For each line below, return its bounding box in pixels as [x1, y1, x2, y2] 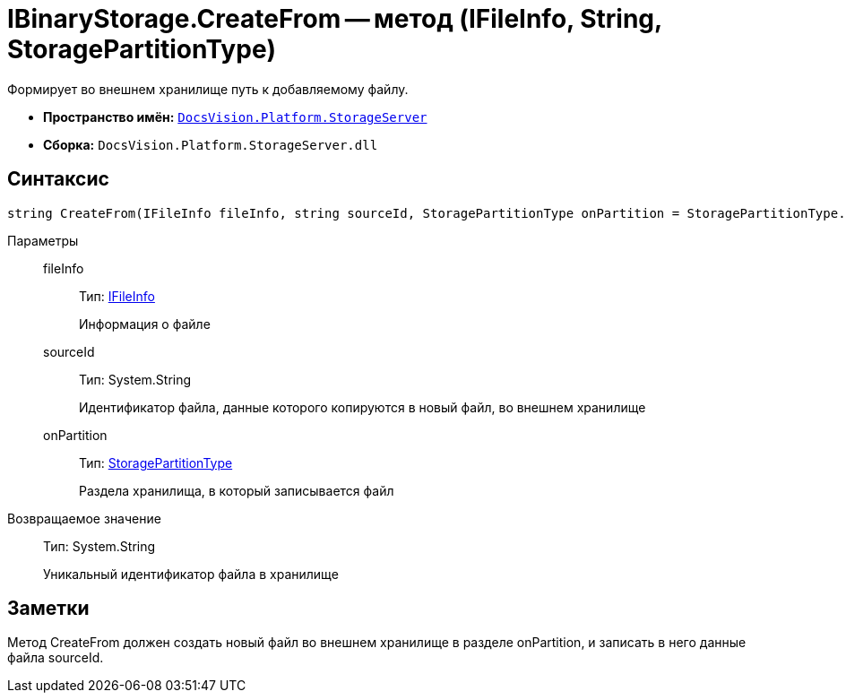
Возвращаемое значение [7, 510, 161, 526]
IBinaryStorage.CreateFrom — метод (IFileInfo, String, [7, 4, 662, 34]
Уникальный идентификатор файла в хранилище [43, 566, 339, 582]
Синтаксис [7, 168, 109, 191]
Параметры [7, 232, 79, 248]
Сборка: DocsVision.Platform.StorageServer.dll [43, 136, 378, 152]
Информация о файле [79, 315, 211, 332]
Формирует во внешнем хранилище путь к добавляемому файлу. [7, 81, 409, 97]
